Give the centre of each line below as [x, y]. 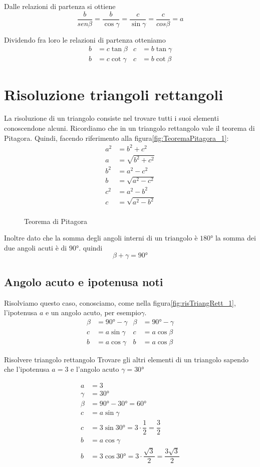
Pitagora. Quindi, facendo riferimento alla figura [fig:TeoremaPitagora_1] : [116, 138]
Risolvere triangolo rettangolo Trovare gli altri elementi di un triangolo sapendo [126, 359]
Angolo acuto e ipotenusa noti [84, 281]
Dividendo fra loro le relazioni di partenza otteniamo [85, 39]
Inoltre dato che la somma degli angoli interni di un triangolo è [101, 238]
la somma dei [235, 238]
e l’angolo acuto [95, 369]
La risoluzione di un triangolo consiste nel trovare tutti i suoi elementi [111, 118]
